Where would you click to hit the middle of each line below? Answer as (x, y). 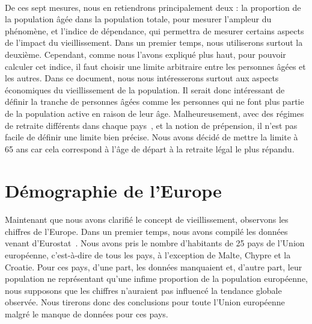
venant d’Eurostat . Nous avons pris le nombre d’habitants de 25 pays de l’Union (155, 243)
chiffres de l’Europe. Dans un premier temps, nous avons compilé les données (146, 231)
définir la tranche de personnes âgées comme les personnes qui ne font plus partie (154, 101)
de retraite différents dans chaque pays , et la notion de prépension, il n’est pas (151, 125)
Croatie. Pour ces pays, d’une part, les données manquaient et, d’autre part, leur (154, 266)
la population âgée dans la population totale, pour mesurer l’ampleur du (138, 19)
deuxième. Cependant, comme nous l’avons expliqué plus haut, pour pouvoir (145, 54)
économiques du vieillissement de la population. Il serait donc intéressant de (145, 89)
